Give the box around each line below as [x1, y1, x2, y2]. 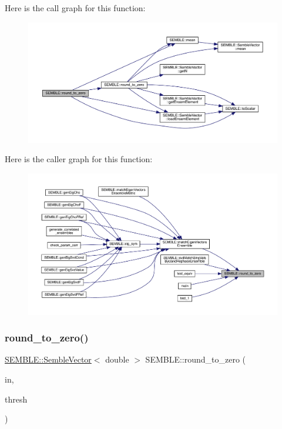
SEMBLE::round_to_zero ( [145, 353, 246, 366]
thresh [5, 393, 28, 405]
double [105, 353, 129, 366]
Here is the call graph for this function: [5, 2, 146, 14]
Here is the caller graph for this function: [5, 153, 153, 165]
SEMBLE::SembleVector [5, 353, 92, 366]
